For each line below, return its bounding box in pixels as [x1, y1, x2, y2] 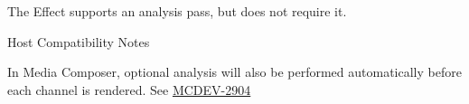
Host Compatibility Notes [7, 32, 150, 51]
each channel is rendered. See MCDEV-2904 [7, 80, 251, 99]
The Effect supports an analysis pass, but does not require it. [7, 2, 347, 20]
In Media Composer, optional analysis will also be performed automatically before [7, 62, 462, 81]
